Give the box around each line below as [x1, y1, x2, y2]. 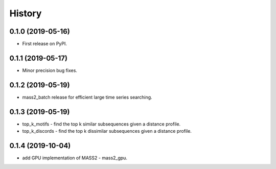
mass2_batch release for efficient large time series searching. [22, 94, 153, 100]
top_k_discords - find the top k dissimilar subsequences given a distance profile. [22, 128, 192, 134]
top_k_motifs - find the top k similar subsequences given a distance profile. [22, 120, 181, 127]
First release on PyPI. [22, 41, 67, 47]
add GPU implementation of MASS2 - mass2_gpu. [22, 155, 128, 161]
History [9, 8, 42, 19]
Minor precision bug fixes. [22, 67, 78, 74]
